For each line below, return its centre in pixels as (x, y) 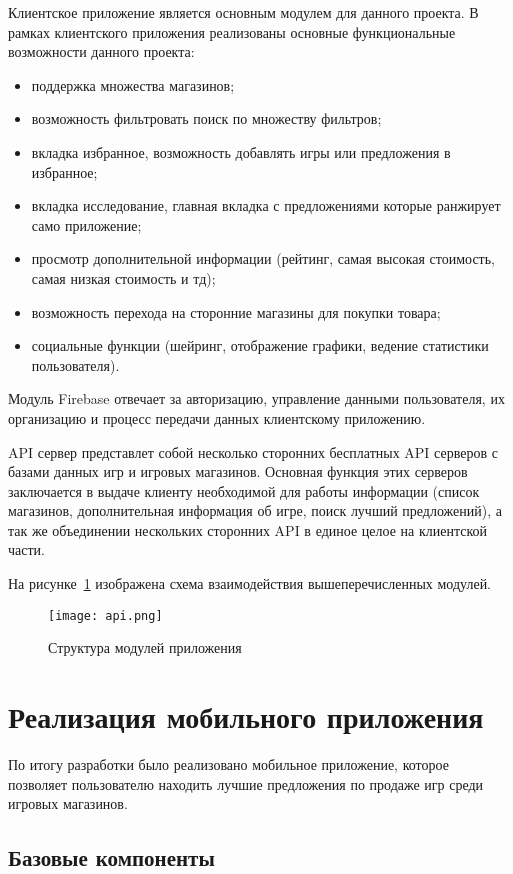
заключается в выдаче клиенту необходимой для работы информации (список (244, 490)
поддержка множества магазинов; (133, 84)
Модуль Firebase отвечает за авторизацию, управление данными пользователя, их (256, 398)
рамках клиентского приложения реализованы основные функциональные (232, 31)
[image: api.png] (105, 615)
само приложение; (86, 224)
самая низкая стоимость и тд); (123, 277)
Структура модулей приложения (145, 647)
